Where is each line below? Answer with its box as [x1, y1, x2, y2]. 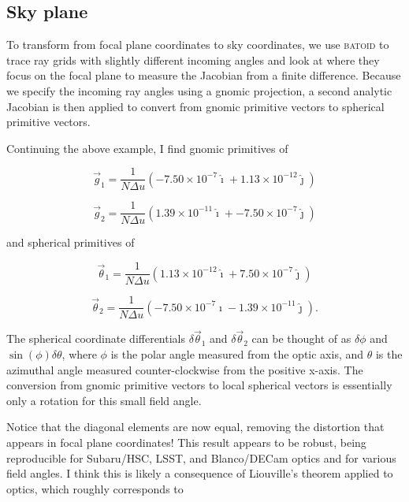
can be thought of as [251, 330, 351, 347]
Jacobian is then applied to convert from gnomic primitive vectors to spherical [6, 98, 385, 114]
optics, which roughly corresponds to [6, 480, 184, 496]
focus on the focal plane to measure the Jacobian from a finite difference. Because [6, 67, 401, 84]
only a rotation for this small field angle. [6, 392, 202, 408]
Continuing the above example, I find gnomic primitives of [6, 139, 288, 156]
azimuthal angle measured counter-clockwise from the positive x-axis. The [6, 361, 363, 377]
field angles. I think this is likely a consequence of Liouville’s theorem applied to [6, 465, 393, 482]
